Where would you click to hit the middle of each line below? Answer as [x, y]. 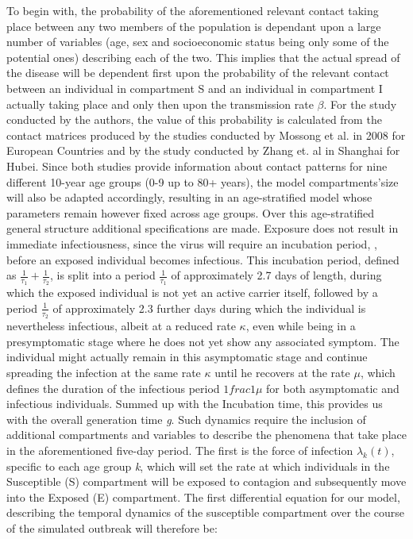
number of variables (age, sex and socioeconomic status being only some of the [198, 42]
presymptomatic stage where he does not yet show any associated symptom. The [203, 341]
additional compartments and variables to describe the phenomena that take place [206, 435]
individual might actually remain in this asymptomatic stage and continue [187, 357]
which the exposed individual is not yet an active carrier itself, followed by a [192, 293]
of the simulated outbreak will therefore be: [112, 527]
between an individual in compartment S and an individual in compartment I [195, 88]
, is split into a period [102, 275]
